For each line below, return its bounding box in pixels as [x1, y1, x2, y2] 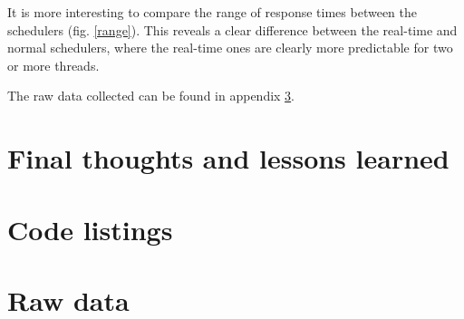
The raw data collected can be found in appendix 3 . [7, 86, 295, 105]
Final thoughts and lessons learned [7, 140, 449, 177]
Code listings [7, 210, 173, 247]
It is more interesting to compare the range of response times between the [7, 3, 418, 21]
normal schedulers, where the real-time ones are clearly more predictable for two [7, 38, 453, 57]
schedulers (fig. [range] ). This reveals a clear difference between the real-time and [7, 20, 458, 39]
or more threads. [7, 55, 100, 74]
